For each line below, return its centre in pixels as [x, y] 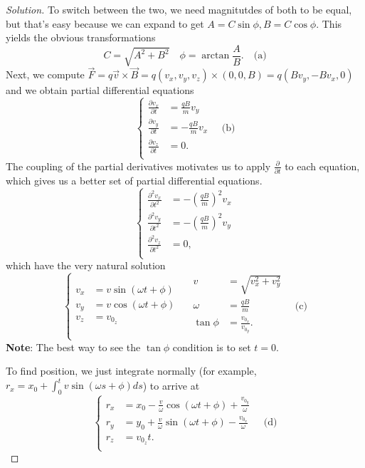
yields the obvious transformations [81, 37]
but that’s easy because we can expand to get [105, 23]
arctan [216, 56]
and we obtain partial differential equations [100, 90]
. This [329, 23]
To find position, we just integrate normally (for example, [131, 371]
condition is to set [212, 347]
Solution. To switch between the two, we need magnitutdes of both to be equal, [179, 9]
